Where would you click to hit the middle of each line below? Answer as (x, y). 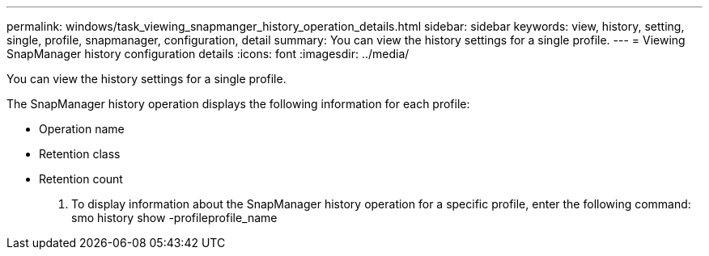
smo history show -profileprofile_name (174, 218)
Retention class (80, 154)
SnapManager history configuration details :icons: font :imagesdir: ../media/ (208, 54)
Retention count (81, 179)
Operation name (82, 129)
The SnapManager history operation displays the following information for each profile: (238, 104)
